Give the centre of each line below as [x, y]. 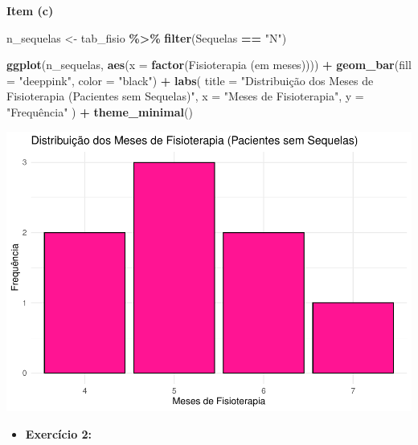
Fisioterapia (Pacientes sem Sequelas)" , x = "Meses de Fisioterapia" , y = [185, 96]
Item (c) [30, 10]
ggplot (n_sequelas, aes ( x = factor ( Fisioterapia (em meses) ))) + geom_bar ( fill [209, 65]
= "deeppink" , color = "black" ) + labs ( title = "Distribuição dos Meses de [190, 80]
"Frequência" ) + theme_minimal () [100, 111]
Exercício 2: [59, 434]
